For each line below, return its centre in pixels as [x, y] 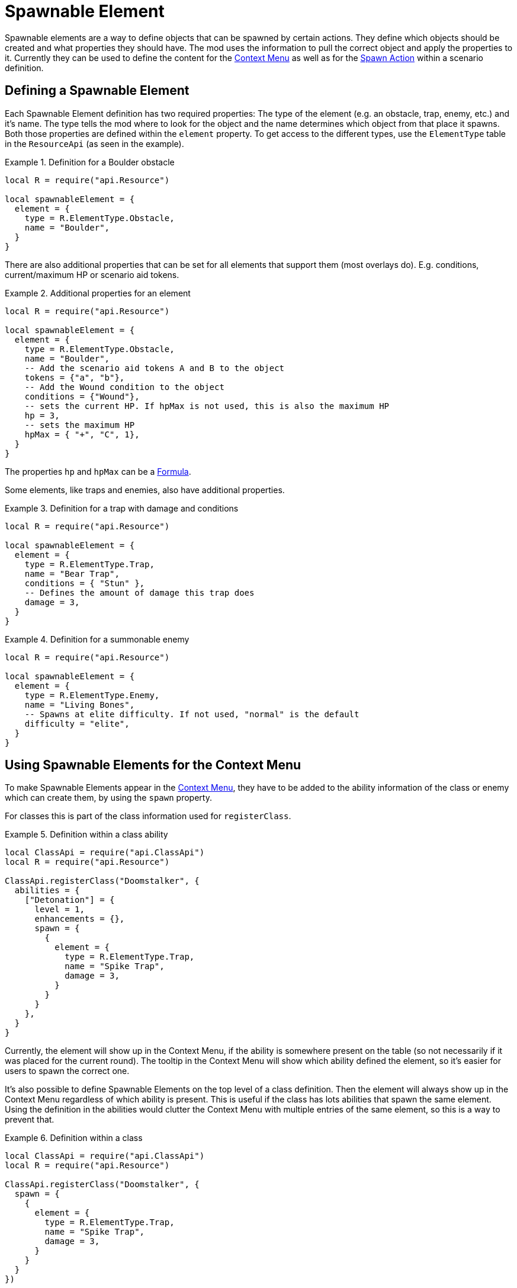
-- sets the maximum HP [80, 425]
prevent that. [30, 1120]
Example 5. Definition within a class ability [86, 835]
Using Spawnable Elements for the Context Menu [153, 765]
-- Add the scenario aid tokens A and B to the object [155, 368]
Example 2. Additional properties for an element [98, 293]
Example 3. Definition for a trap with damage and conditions [122, 508]
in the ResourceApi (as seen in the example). [94, 143]
